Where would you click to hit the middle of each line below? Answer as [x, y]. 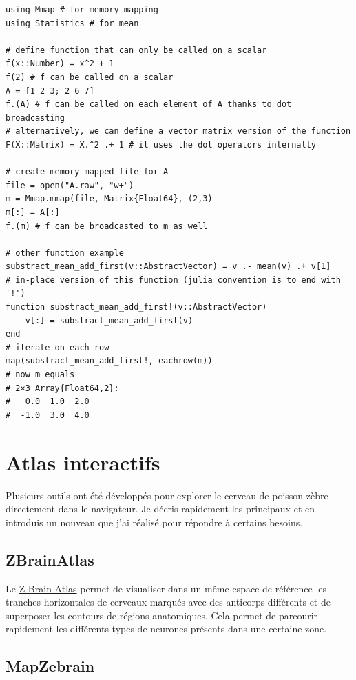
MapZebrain [50, 666]
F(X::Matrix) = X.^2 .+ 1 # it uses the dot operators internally [161, 144]
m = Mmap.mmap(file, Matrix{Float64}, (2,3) [109, 199]
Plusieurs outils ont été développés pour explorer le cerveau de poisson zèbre [167, 495]
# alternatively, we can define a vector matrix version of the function [178, 131]
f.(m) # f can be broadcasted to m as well [107, 226]
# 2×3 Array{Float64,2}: [62, 388]
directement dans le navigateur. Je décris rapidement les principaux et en [160, 509]
